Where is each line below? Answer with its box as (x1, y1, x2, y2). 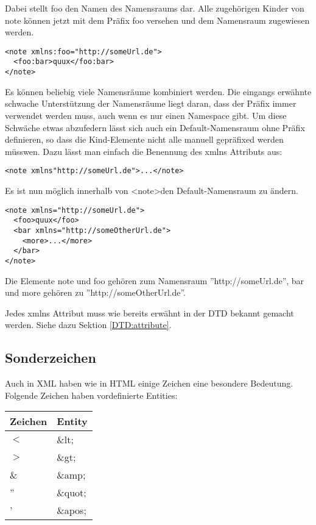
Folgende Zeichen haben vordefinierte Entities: (5, 388, 178, 401)
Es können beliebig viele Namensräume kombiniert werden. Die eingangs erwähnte (5, 85, 312, 98)
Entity (57, 414, 88, 429)
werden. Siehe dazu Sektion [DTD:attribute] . (5, 318, 172, 331)
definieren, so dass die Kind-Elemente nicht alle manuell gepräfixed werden (5, 133, 284, 146)
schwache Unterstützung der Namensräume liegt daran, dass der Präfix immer (5, 97, 297, 110)
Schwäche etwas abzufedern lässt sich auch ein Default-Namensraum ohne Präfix (5, 121, 305, 134)
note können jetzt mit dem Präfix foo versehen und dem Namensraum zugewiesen (5, 13, 310, 26)
